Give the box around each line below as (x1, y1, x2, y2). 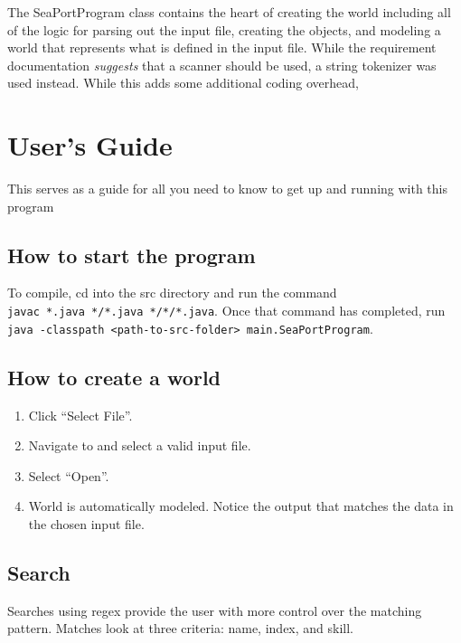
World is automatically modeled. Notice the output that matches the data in (28, 496, 454, 515)
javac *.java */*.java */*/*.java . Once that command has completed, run (7, 301, 446, 320)
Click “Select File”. (28, 405, 133, 424)
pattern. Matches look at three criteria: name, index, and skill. (7, 619, 353, 638)
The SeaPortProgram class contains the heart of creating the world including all (7, 3, 451, 21)
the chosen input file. (28, 514, 145, 533)
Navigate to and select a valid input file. (28, 436, 251, 455)
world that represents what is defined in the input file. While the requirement (7, 38, 437, 57)
